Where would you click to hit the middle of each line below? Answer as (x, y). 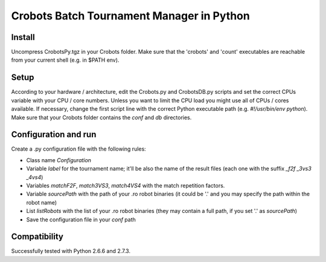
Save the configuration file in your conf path (81, 219)
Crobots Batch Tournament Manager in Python (130, 16)
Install (23, 37)
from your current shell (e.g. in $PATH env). (65, 60)
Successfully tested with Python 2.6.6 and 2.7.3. (71, 251)
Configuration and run (54, 135)
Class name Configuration (59, 160)
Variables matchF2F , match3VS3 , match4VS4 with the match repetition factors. (126, 185)
